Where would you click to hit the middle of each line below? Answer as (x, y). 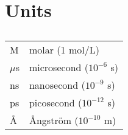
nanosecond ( (57, 85)
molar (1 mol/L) (64, 50)
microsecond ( (59, 67)
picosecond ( (55, 103)
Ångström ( (54, 120)
